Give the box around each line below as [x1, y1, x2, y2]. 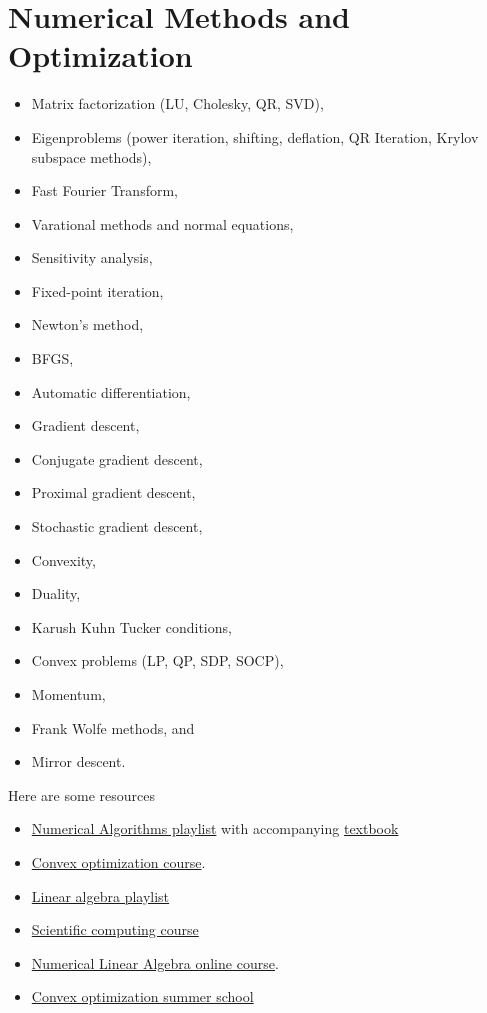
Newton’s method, [31, 314, 144, 335]
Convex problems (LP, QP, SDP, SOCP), [31, 650, 284, 671]
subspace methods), [31, 146, 152, 167]
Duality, [31, 583, 81, 604]
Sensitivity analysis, [31, 247, 153, 268]
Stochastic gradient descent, [31, 516, 203, 537]
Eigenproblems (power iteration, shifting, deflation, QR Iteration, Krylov [31, 126, 479, 147]
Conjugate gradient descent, [31, 448, 203, 469]
